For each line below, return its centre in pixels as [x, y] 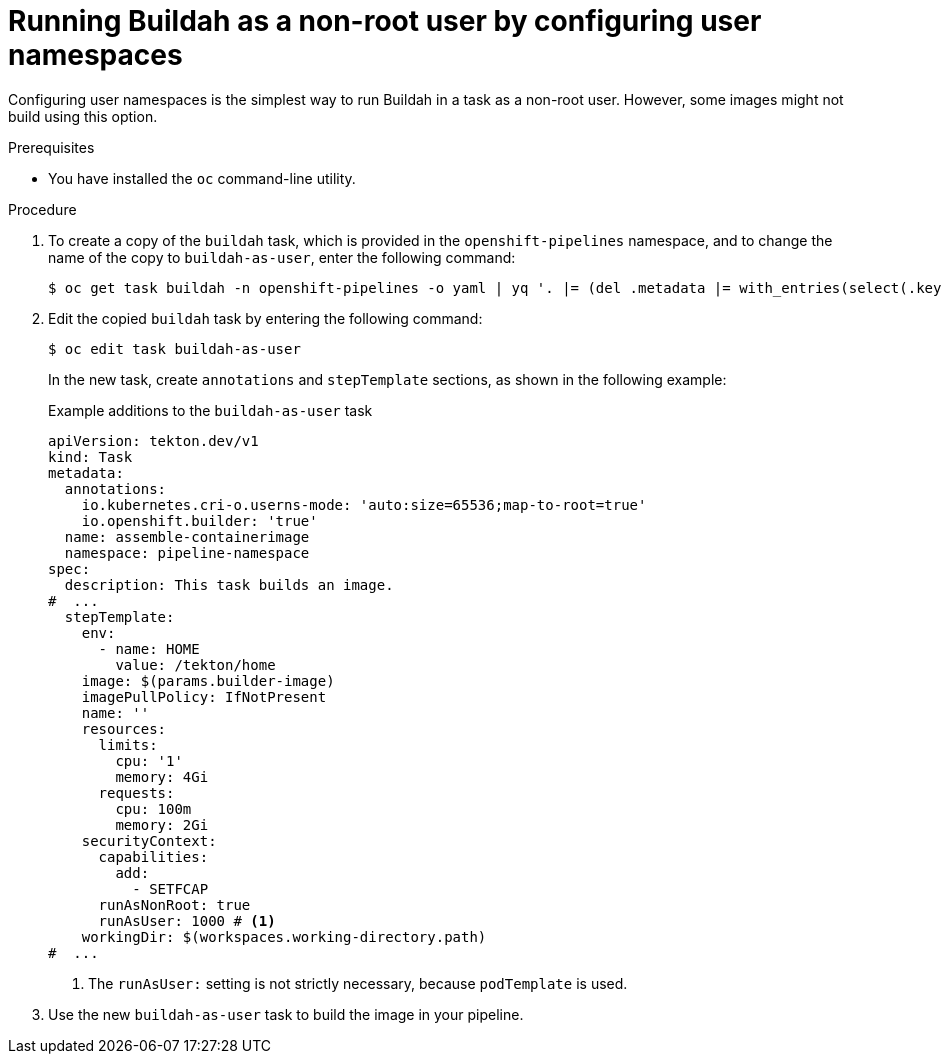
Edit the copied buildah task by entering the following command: [265, 318]
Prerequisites [51, 147]
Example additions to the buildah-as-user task [210, 410]
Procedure [42, 209]
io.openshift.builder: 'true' [199, 520]
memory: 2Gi [162, 824]
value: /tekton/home [195, 664]
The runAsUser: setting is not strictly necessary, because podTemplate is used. [358, 983]
